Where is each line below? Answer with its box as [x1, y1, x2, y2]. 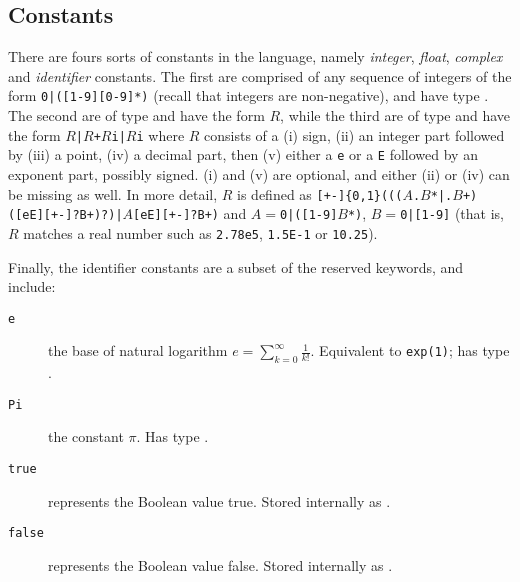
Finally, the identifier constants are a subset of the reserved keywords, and [8, 256, 464, 277]
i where [136, 124, 185, 145]
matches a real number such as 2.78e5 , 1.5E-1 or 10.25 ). [23, 222, 378, 243]
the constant [48, 426, 124, 447]
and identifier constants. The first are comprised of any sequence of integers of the [8, 65, 512, 86]
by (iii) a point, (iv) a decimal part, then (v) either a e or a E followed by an [8, 144, 478, 165]
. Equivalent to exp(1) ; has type [310, 340, 510, 361]
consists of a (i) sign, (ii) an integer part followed [204, 124, 505, 145]
